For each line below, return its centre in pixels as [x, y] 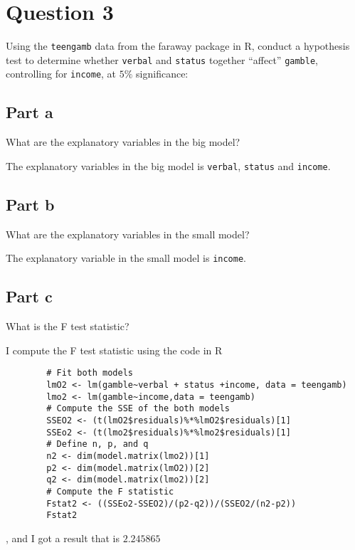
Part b [30, 204]
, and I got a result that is [63, 538]
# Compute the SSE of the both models [138, 409]
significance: [162, 74]
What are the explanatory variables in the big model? [123, 142]
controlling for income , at [61, 74]
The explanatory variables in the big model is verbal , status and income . [168, 165]
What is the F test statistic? [68, 326]
